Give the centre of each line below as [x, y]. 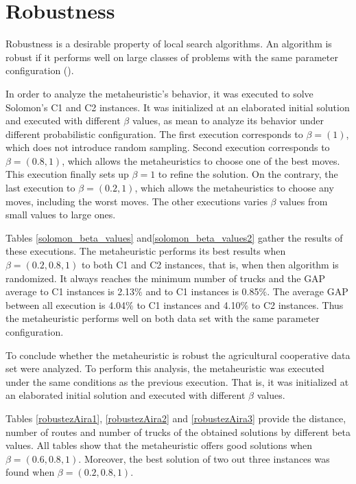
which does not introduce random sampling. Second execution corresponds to [168, 147]
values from [304, 201]
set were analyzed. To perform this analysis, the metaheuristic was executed [165, 368]
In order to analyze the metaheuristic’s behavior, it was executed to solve [159, 93]
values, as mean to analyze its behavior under [228, 120]
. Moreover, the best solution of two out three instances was [204, 458]
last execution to [40, 188]
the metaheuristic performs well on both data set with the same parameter [163, 318]
